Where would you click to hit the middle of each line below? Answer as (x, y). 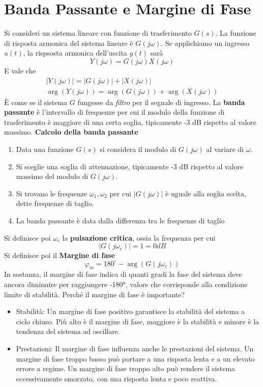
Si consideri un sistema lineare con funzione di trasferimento (98, 33)
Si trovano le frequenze (52, 193)
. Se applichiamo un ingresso (205, 43)
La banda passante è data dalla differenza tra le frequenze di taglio (120, 220)
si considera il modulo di (138, 149)
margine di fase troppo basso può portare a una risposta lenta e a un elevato (135, 358)
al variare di (225, 149)
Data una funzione (45, 149)
